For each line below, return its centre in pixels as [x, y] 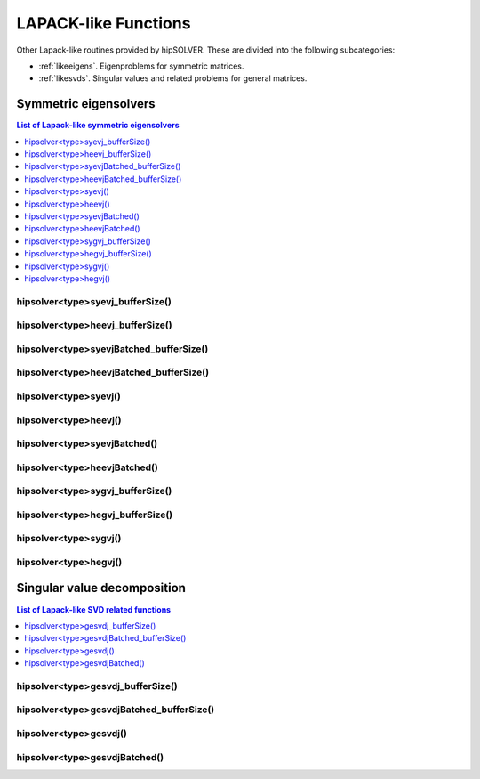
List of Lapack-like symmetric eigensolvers [98, 126]
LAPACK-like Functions [104, 23]
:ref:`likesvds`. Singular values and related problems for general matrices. [173, 78]
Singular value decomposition [101, 588]
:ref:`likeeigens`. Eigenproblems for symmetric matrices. [141, 66]
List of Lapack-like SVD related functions [94, 609]
